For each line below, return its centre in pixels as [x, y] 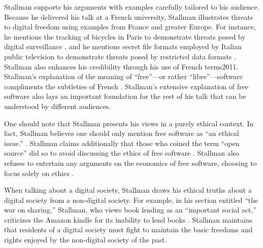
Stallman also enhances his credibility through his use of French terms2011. [121, 66]
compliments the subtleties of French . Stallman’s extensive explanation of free [126, 86]
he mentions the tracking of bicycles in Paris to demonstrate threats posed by [125, 36]
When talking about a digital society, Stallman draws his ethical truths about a [128, 190]
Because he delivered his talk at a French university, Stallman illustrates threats [129, 16]
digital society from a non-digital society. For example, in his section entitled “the [131, 200]
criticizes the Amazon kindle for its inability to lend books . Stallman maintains [128, 219]
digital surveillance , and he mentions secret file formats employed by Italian [123, 46]
